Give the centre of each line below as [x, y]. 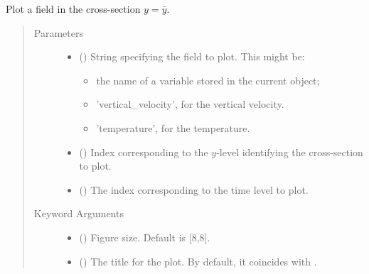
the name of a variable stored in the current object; [208, 80]
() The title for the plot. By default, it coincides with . [198, 261]
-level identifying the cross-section [290, 152]
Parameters [58, 32]
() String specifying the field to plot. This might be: [192, 56]
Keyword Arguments [79, 213]
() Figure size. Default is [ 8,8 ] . [145, 237]
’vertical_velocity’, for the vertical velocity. [190, 104]
